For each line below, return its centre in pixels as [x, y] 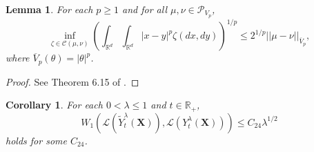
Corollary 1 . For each [54, 105]
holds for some [36, 140]
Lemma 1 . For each [49, 9]
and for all [145, 9]
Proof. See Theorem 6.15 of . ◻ [72, 81]
